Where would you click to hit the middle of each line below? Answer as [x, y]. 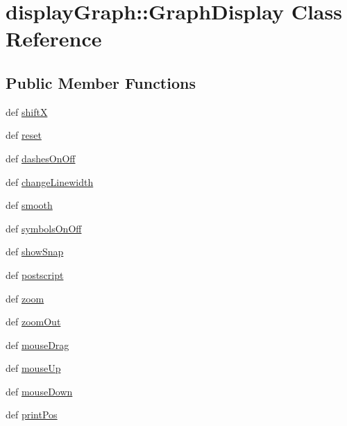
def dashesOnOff [41, 158]
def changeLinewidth [50, 181]
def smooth [29, 205]
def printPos [32, 415]
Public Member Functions [101, 82]
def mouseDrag [37, 344]
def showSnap [35, 252]
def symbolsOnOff [44, 228]
